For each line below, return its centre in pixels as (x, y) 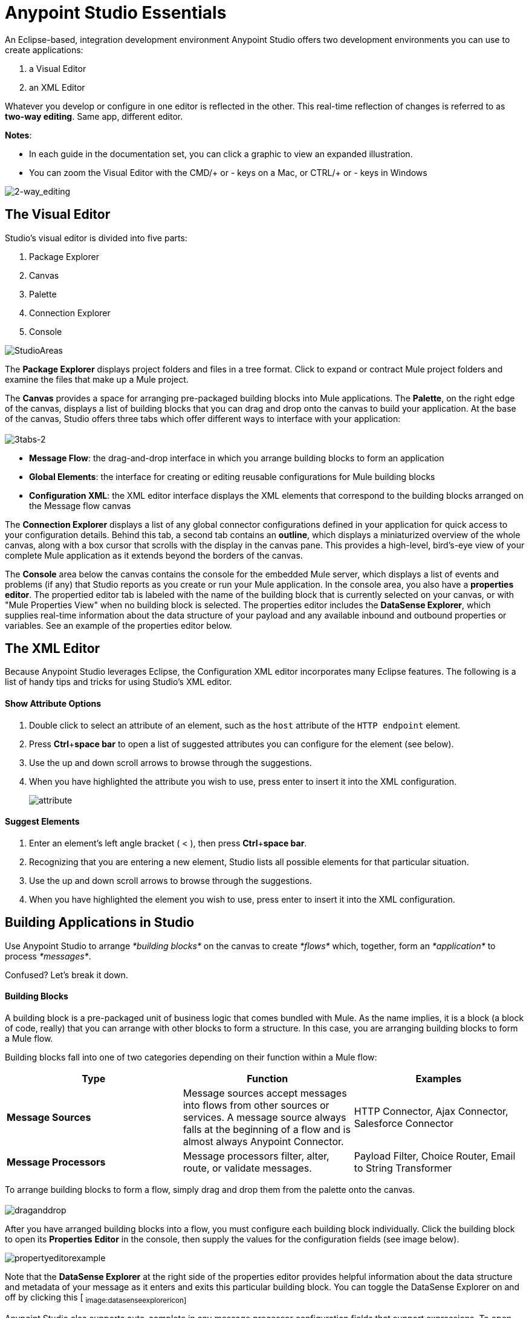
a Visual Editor (58, 68)
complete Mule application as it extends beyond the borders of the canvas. (154, 555)
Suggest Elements (42, 822)
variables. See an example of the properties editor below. (118, 625)
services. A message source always (264, 1117)
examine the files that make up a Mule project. (97, 379)
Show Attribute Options (53, 704)
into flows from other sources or (256, 1105)
